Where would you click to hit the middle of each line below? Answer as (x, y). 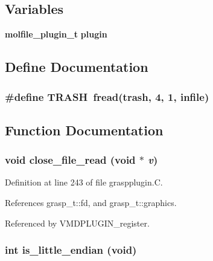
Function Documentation (84, 130)
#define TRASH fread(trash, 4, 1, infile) (107, 96)
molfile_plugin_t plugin (56, 34)
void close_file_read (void (70, 160)
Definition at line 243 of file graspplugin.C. (84, 182)
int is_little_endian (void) (71, 250)
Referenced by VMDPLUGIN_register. (77, 223)
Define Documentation (77, 67)
